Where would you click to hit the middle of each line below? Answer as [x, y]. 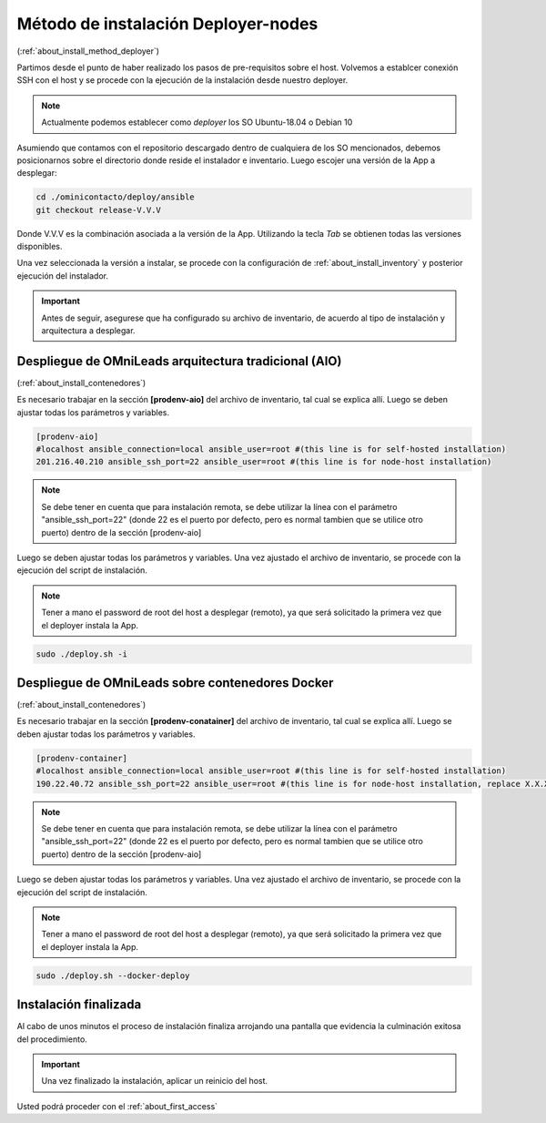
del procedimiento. [52, 1039]
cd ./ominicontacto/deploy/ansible [115, 197]
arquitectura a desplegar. [88, 330]
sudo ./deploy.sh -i [81, 654]
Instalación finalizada [79, 1005]
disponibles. [40, 247]
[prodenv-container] [81, 758]
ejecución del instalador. [63, 276]
